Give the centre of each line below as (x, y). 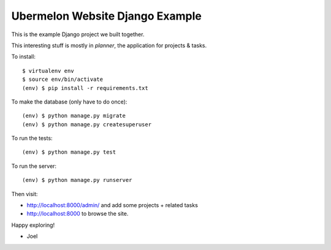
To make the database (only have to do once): (69, 102)
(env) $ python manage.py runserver (77, 180)
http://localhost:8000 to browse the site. (78, 214)
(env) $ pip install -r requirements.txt (85, 88)
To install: (24, 57)
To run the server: (34, 166)
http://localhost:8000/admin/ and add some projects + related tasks (112, 205)
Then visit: (25, 194)
